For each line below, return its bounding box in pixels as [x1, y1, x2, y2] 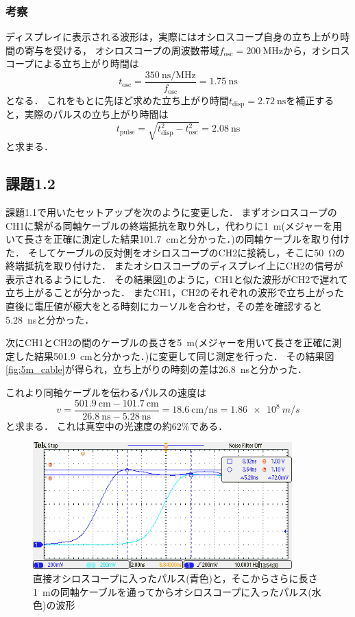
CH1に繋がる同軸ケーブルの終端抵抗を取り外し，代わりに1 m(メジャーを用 [5, 218, 343, 232]
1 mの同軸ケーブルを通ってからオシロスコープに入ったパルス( [33, 584, 312, 598]
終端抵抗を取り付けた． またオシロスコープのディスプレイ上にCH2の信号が [5, 258, 343, 273]
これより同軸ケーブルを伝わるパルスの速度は [5, 385, 206, 400]
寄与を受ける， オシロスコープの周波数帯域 [24, 43, 219, 57]
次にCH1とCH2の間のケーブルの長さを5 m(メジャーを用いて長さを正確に [5, 335, 332, 350]
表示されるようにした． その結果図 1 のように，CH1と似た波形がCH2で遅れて [5, 271, 348, 286]
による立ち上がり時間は [34, 56, 139, 71]
